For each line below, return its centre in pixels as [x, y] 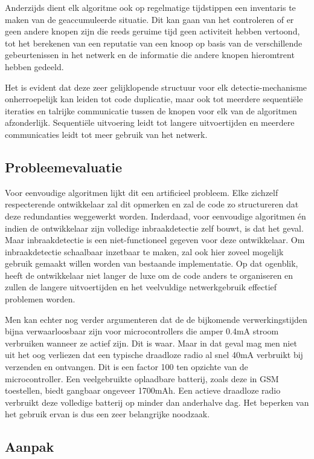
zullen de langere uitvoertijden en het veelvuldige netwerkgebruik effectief [141, 287]
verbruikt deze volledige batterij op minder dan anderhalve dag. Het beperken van [157, 402]
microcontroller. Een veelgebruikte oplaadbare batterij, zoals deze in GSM [142, 378]
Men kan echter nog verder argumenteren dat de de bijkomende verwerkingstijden [156, 319]
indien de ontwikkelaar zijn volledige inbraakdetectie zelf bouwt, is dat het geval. [154, 228]
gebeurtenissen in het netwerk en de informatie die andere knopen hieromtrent [150, 55]
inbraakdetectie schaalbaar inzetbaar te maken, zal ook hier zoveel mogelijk [144, 251]
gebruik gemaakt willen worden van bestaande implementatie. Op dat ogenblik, [152, 263]
